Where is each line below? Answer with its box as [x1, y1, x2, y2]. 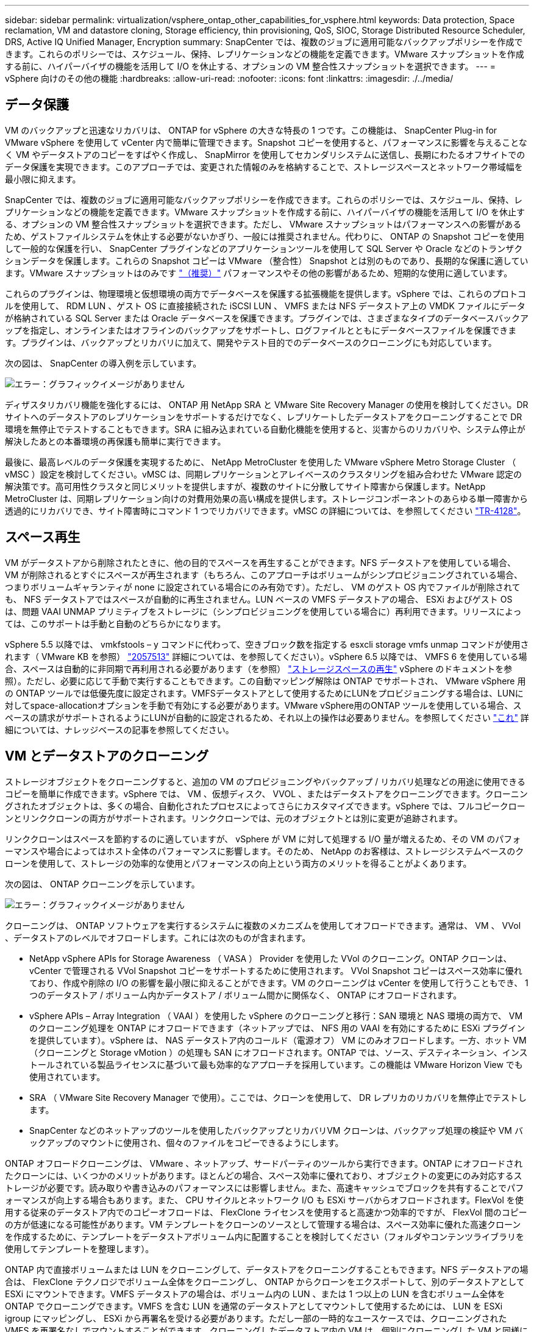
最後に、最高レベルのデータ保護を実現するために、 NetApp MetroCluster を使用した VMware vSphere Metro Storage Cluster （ [5, 456, 516, 467]
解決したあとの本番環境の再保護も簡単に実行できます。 [5, 435, 226, 446]
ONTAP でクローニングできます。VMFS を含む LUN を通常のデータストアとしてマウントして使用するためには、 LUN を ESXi [5, 1300, 503, 1311]
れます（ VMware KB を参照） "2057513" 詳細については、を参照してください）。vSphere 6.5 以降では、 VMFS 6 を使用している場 [5, 651, 527, 662]
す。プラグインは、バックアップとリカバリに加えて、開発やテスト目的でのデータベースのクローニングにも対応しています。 [5, 337, 497, 348]
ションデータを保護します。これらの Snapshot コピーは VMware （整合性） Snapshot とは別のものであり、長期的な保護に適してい [5, 255, 529, 266]
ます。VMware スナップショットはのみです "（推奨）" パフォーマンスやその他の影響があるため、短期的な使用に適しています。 [5, 267, 513, 278]
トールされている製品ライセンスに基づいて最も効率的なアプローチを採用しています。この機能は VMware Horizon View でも [29, 1059, 523, 1070]
